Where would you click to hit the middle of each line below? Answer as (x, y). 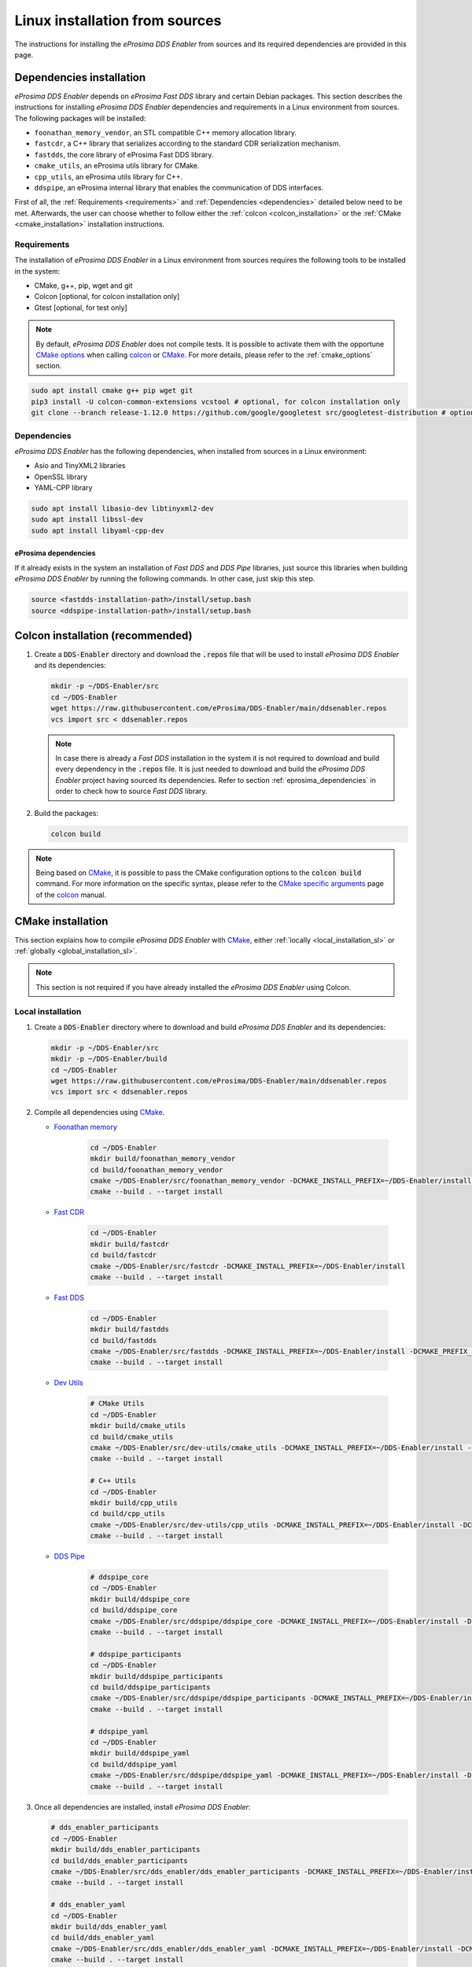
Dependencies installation (80, 77)
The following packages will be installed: (80, 118)
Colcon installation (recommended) (103, 636)
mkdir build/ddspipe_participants (157, 1676)
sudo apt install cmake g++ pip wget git (112, 391)
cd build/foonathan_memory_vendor (157, 1170)
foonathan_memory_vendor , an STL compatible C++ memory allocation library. (165, 133)
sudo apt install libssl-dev (87, 520)
